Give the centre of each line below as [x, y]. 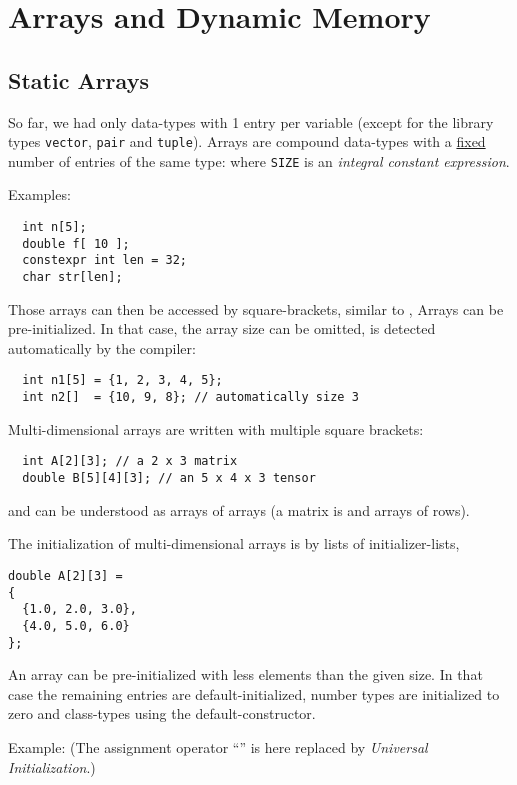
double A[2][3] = [65, 575]
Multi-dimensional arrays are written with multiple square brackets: [216, 428]
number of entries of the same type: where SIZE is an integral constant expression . [259, 160]
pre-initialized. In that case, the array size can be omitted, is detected [222, 328]
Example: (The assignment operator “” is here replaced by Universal [218, 746]
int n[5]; [54, 227]
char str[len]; [72, 277]
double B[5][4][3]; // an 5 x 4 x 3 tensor [169, 478]
